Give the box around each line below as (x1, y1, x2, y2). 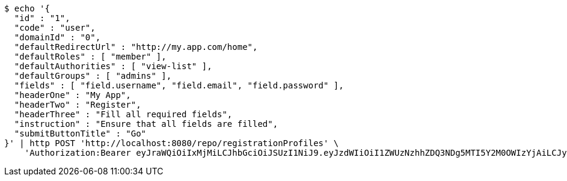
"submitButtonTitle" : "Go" (14, 129, 147, 138)
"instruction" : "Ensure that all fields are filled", (14, 119, 278, 129)
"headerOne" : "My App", (14, 90, 131, 100)
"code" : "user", (14, 23, 96, 32)
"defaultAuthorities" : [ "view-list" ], (14, 61, 212, 71)
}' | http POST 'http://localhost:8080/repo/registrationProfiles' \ (4, 138, 339, 148)
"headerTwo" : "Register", (14, 100, 141, 109)
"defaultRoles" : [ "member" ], (14, 52, 167, 61)
